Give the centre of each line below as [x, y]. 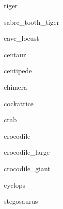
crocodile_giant [27, 168]
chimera [16, 87]
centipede [18, 71]
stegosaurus [21, 201]
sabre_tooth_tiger [32, 22]
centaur [15, 54]
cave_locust [22, 38]
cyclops [15, 185]
